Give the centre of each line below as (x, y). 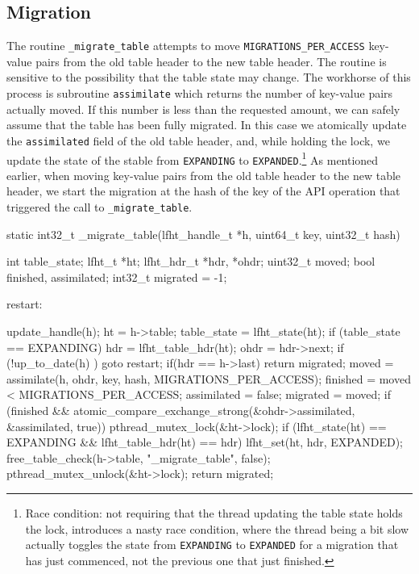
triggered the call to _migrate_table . (100, 207)
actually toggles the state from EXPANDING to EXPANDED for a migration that (212, 545)
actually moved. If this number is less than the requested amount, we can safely (203, 109)
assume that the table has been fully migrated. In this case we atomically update (207, 125)
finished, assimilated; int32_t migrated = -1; (117, 277)
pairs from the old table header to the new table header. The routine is (211, 61)
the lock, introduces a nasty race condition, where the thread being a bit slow (217, 528)
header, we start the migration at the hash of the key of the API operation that (203, 191)
